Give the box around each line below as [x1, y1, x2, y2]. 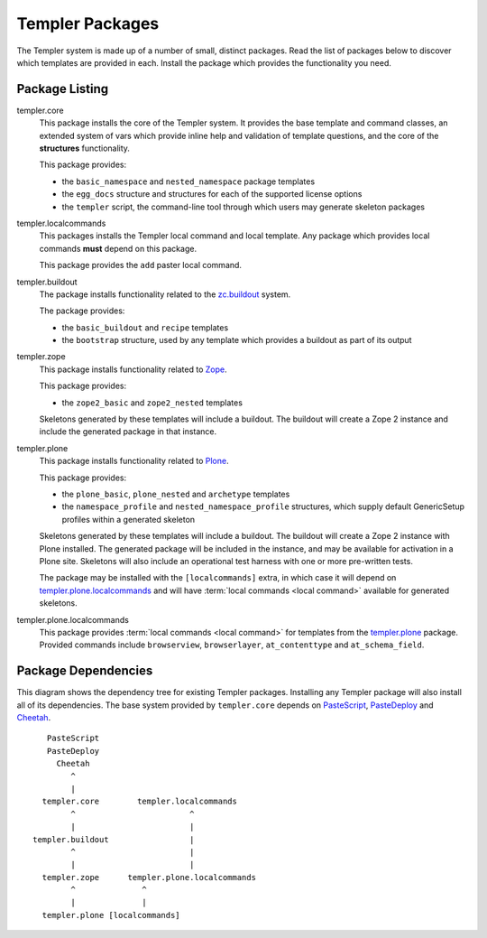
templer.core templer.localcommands [41, 796, 238, 807]
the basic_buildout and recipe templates [61, 321, 229, 333]
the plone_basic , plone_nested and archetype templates [61, 488, 290, 499]
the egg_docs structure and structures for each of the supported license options [61, 189, 363, 200]
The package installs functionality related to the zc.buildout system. [39, 289, 291, 300]
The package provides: [39, 305, 125, 316]
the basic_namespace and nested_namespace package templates [61, 176, 316, 187]
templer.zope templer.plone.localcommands [41, 872, 257, 882]
